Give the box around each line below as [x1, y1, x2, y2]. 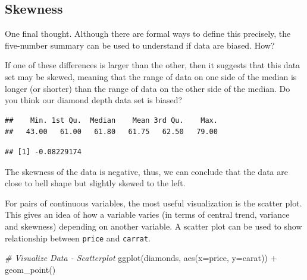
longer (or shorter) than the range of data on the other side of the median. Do [5, 82, 290, 94]
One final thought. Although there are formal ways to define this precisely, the [5, 27, 291, 40]
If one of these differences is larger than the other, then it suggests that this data [5, 59, 300, 71]
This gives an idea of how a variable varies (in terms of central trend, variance [5, 208, 290, 221]
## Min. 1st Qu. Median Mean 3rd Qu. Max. [5, 116, 218, 125]
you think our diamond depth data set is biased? [5, 94, 183, 106]
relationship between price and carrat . [5, 231, 151, 244]
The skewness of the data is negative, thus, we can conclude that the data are [5, 165, 288, 177]
